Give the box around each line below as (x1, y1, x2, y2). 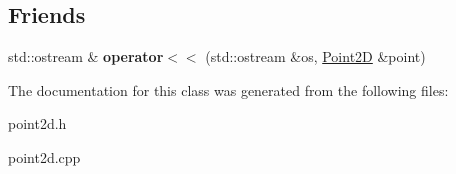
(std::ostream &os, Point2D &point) (205, 46, 426, 67)
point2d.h (8, 113, 67, 134)
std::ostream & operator (8, 46, 164, 67)
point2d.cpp (8, 146, 81, 167)
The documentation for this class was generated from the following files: (8, 79, 449, 100)
